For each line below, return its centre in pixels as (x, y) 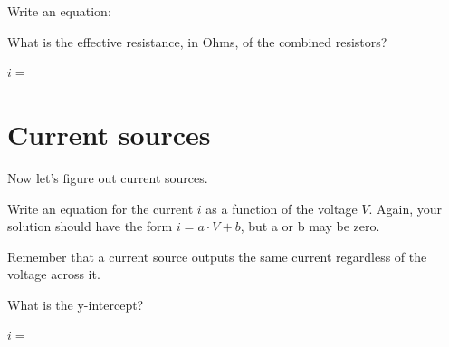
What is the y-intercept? (76, 304)
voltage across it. (54, 274)
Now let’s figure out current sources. (108, 177)
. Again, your (405, 208)
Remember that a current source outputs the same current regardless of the (217, 256)
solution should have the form (90, 226)
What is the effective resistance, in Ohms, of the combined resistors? (197, 41)
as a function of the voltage (282, 208)
